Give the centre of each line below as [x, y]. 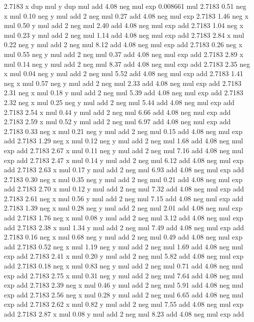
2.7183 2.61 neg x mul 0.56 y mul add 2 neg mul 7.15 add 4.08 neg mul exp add [124, 198]
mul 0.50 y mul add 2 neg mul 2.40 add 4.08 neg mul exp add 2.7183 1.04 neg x [124, 25]
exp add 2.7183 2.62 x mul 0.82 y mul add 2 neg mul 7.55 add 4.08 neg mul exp [124, 304]
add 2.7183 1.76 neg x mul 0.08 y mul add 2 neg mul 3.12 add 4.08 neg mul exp [124, 218]
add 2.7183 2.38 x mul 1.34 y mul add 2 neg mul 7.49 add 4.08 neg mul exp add [124, 227]
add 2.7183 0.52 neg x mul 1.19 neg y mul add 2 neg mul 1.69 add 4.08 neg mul [124, 246]
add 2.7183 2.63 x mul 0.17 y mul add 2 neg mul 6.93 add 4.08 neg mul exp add [124, 170]
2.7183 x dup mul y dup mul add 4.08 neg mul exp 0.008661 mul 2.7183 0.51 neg [125, 6]
